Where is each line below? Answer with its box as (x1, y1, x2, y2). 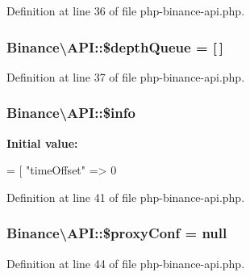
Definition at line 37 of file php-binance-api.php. (6, 68, 245, 85)
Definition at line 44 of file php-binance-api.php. (6, 254, 245, 271)
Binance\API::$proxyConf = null (6, 223, 227, 243)
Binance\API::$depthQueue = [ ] (6, 36, 223, 57)
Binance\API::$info (6, 103, 135, 123)
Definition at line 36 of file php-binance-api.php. (6, 2, 245, 19)
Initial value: (6, 134, 78, 151)
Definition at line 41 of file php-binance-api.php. (6, 188, 245, 205)
